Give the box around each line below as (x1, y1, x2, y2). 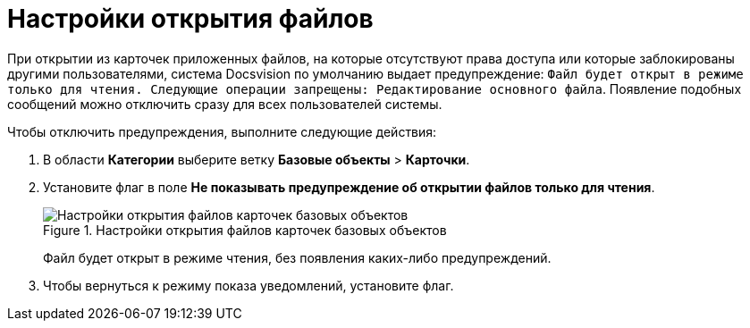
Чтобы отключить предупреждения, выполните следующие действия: (7, 123, 437, 139)
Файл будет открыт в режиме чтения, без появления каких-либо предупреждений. (43, 249, 552, 265)
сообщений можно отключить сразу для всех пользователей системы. (7, 96, 442, 112)
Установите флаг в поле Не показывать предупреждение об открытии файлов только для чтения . (43, 179, 655, 195)
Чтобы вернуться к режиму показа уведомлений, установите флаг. (43, 277, 454, 293)
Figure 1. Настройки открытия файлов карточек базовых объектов (43, 222, 447, 238)
